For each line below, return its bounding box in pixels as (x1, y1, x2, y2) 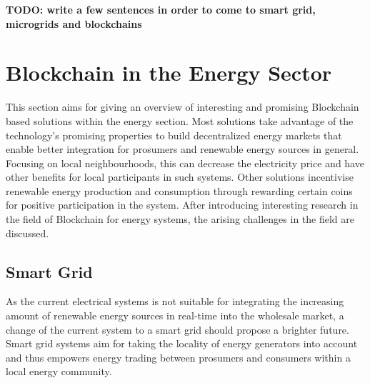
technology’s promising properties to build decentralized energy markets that (6, 127, 342, 142)
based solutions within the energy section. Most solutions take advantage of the (6, 113, 354, 128)
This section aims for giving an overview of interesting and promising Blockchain (6, 99, 359, 114)
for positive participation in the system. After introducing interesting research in (6, 197, 359, 212)
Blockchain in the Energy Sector (6, 58, 332, 87)
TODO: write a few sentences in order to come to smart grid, (6, 2, 316, 16)
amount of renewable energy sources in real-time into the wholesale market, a (6, 308, 344, 323)
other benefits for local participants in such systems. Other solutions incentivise (6, 169, 354, 184)
